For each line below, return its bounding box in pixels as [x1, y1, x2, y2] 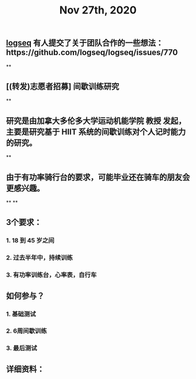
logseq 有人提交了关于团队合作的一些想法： [6, 38, 164, 48]
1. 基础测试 [6, 310, 36, 318]
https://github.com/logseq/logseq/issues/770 [6, 47, 178, 57]
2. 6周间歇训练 [6, 327, 47, 335]
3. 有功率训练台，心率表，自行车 [6, 271, 97, 279]
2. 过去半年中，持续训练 [6, 254, 73, 262]
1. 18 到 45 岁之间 [6, 237, 54, 245]
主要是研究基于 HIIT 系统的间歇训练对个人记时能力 [6, 127, 186, 136]
